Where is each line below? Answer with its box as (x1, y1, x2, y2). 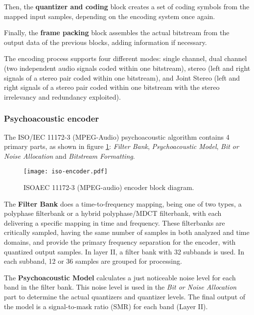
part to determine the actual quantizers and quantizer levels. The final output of (4, 291, 246, 301)
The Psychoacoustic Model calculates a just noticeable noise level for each (4, 272, 236, 282)
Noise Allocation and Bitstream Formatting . (4, 150, 135, 161)
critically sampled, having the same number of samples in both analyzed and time (4, 227, 250, 237)
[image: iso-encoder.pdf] (23, 168, 108, 175)
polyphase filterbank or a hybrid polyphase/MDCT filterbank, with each (4, 208, 222, 218)
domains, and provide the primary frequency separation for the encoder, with (4, 236, 236, 247)
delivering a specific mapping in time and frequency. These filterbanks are (4, 217, 225, 228)
